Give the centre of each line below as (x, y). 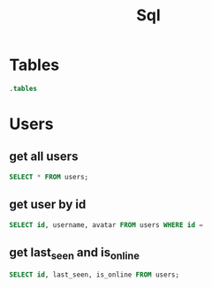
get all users (44, 157)
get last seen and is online (74, 253)
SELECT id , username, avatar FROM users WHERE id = (106, 225)
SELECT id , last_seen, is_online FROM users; (94, 275)
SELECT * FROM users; (49, 177)
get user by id (48, 205)
